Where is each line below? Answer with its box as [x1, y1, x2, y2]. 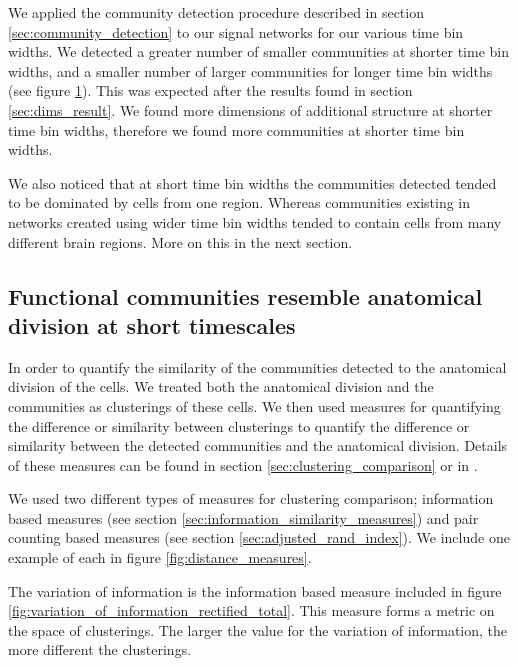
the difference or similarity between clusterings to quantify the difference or [8, 415, 470, 436]
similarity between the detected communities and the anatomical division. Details [8, 435, 508, 456]
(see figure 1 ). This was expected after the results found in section [8, 80, 413, 101]
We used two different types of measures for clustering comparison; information [8, 488, 494, 509]
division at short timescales [8, 309, 296, 340]
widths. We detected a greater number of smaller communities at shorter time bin [8, 41, 510, 62]
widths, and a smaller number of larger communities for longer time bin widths [8, 60, 493, 81]
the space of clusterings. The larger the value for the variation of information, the [8, 619, 508, 640]
